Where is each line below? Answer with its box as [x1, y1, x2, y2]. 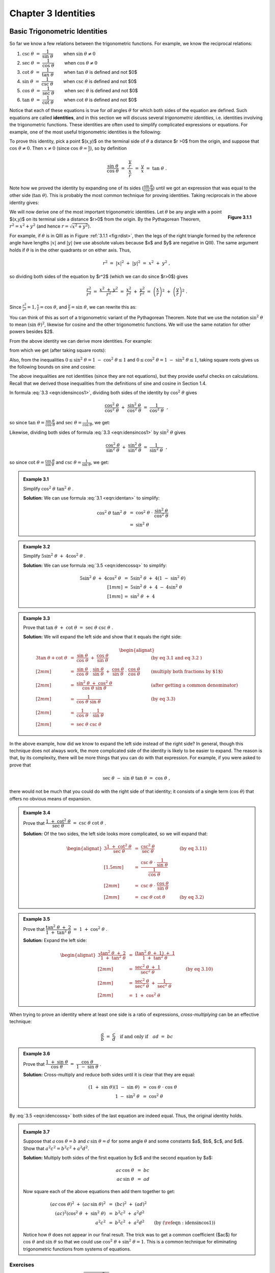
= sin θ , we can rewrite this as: [71, 304, 137, 310]
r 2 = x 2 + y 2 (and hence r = [9, 223, 69, 229]
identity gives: [9, 199, 39, 206]
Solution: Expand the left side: [23, 937, 87, 943]
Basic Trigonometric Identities [9, 27, 107, 36]
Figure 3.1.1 [227, 214, 252, 220]
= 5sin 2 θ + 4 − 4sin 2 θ [124, 584, 183, 590]
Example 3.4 [23, 810, 50, 816]
